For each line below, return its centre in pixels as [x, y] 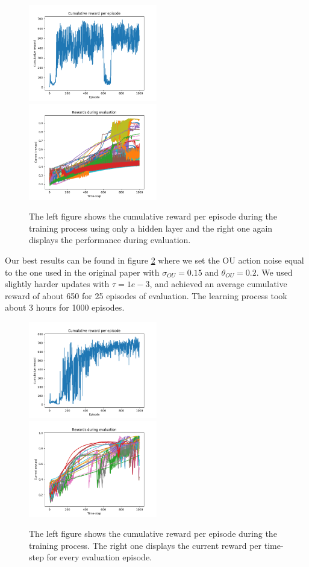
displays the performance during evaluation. [110, 240]
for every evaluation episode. [99, 557]
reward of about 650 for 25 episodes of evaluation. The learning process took [146, 295]
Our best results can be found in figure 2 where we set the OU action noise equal [154, 260]
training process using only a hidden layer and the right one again [151, 228]
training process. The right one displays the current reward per [145, 545]
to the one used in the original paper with [82, 272]
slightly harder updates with [57, 284]
